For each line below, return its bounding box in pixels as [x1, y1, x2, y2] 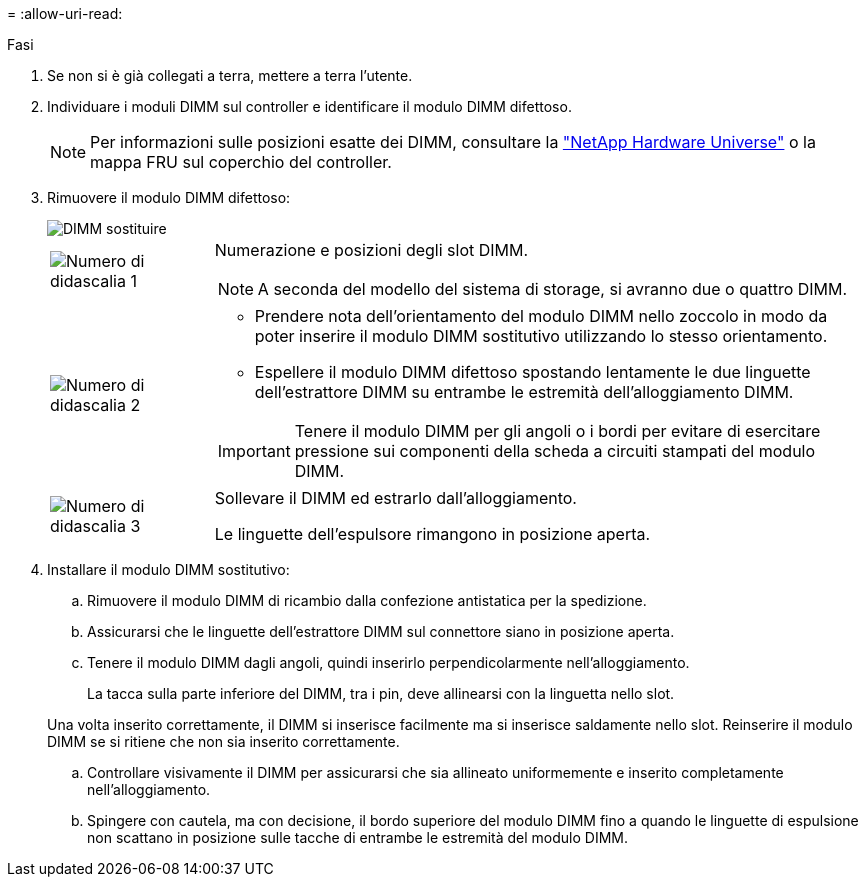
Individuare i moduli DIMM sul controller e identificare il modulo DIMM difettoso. [47, 98, 572, 115]
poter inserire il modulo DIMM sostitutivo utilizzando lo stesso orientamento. [254, 326, 828, 346]
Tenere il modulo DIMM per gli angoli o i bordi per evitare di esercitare [294, 421, 821, 441]
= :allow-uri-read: [7, 5, 123, 22]
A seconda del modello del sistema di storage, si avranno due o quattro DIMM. [257, 279, 848, 299]
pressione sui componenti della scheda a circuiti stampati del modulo [294, 441, 816, 461]
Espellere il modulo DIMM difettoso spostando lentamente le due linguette [254, 362, 811, 382]
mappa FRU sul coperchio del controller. [90, 152, 392, 172]
